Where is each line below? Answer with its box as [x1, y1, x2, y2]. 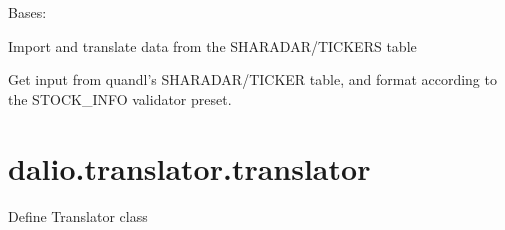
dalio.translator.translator [8, 147, 371, 188]
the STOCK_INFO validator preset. [8, 88, 232, 109]
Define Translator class [8, 205, 148, 226]
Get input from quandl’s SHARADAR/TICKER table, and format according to [8, 69, 497, 90]
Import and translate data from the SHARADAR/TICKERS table [8, 35, 417, 56]
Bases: [8, 2, 47, 22]
